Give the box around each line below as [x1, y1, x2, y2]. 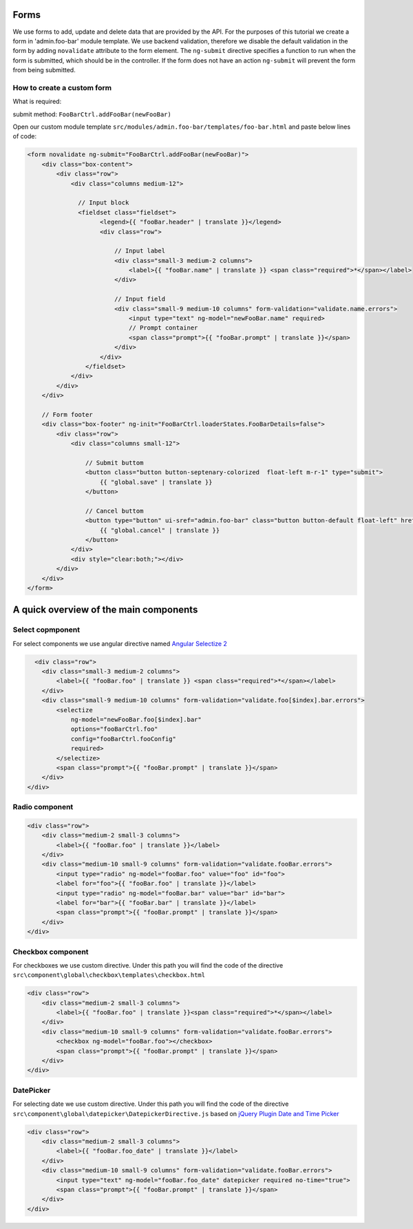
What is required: [12, 97, 62, 106]
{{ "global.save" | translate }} [100, 478, 213, 486]
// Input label [114, 247, 165, 255]
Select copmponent [12, 625, 81, 634]
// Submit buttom [85, 458, 144, 467]
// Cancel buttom [85, 506, 144, 515]
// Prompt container [128, 324, 198, 332]
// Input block [78, 199, 129, 206]
